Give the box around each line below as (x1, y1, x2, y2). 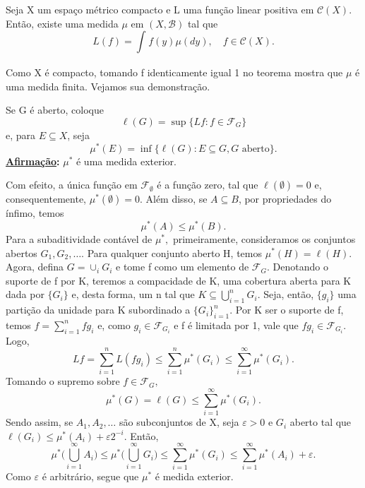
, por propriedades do (238, 191, 332, 206)
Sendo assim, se (6, 415, 73, 429)
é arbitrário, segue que (42, 469, 139, 484)
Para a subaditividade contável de (6, 231, 152, 246)
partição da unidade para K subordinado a (6, 302, 191, 317)
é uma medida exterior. (76, 153, 176, 168)
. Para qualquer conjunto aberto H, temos (81, 245, 263, 260)
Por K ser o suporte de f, (235, 302, 344, 317)
